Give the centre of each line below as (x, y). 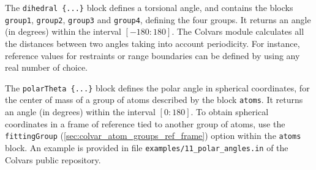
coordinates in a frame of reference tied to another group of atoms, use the (145, 123)
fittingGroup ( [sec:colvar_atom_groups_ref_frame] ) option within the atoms (153, 136)
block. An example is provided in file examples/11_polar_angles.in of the (147, 147)
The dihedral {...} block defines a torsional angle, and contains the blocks (149, 7)
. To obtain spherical (230, 112)
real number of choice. (47, 67)
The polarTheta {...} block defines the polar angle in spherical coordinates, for (157, 87)
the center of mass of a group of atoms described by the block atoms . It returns (154, 100)
